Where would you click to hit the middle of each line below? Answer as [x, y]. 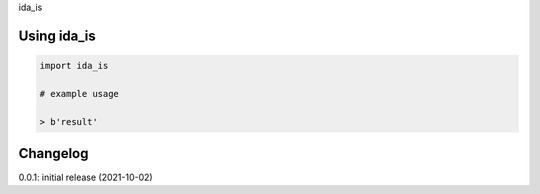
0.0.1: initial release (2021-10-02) [86, 177]
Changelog [53, 153]
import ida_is [74, 65]
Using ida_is [57, 35]
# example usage [79, 93]
